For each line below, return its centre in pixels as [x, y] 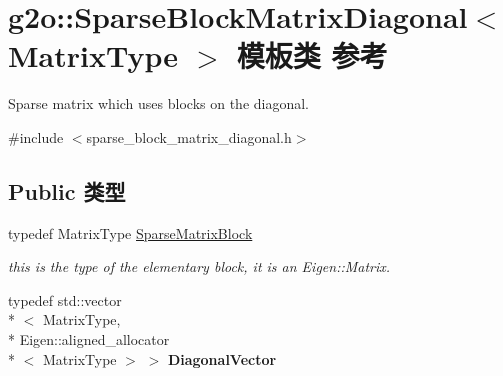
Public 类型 [67, 190]
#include [36, 136]
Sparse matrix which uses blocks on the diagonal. [158, 103]
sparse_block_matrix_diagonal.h [189, 136]
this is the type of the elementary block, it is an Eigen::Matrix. [199, 266]
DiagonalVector [222, 358]
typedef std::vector [65, 299]
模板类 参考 [312, 55]
